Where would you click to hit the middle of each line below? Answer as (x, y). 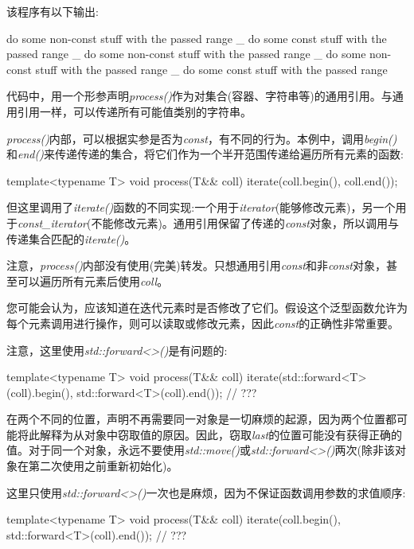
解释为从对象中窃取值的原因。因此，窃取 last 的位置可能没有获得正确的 (221, 434)
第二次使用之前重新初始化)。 (103, 466)
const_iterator (52, 222)
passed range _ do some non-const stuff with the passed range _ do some (186, 54)
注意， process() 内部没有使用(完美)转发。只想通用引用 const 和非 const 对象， (197, 265)
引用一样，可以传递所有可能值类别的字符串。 (134, 111)
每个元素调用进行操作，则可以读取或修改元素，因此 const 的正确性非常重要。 (203, 323)
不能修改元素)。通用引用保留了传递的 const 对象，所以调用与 (245, 222)
